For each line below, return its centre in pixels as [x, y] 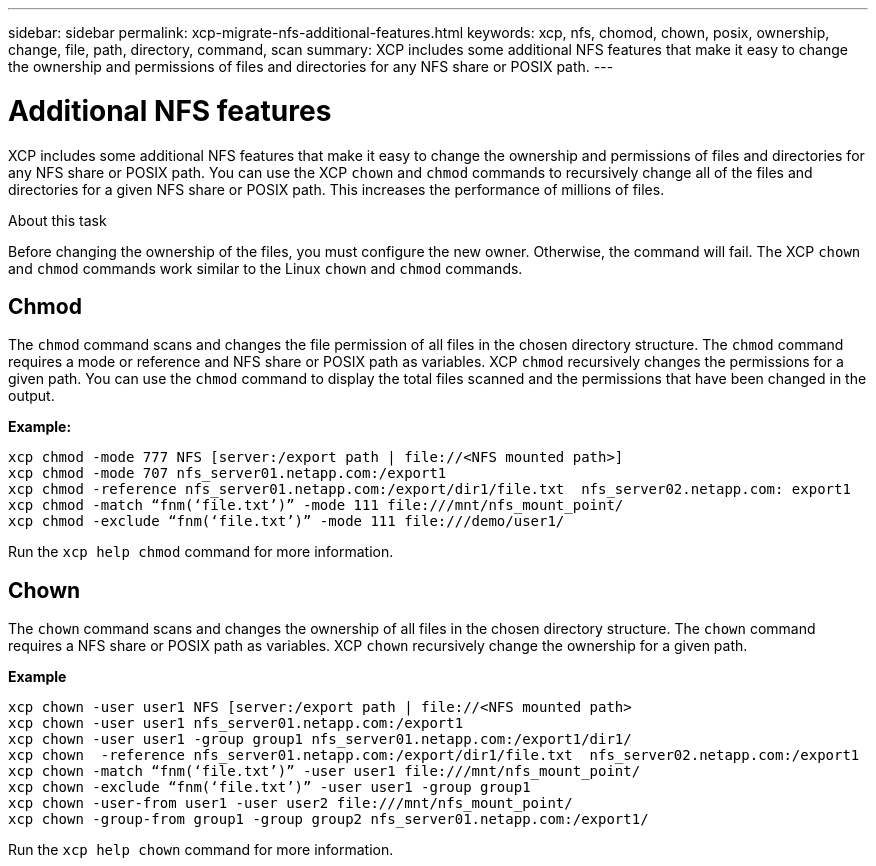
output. [31, 396]
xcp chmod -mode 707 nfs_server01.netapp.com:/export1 [227, 473]
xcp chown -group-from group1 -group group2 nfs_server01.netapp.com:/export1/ [328, 819]
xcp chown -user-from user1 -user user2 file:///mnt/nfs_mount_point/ [290, 803]
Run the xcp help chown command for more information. [201, 850]
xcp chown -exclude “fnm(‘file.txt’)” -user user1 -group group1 [269, 787]
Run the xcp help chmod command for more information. [201, 552]
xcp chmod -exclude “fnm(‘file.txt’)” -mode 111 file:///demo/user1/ [286, 521]
